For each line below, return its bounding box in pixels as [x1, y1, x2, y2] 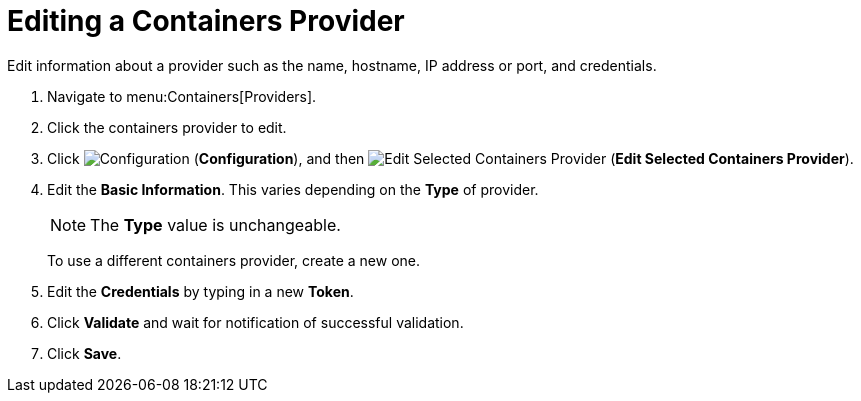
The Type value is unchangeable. [90, 214, 341, 235]
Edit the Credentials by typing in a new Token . [47, 282, 354, 300]
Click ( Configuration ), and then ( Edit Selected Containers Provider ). [47, 149, 854, 167]
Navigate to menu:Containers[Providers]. [47, 87, 317, 105]
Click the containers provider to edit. [47, 118, 287, 136]
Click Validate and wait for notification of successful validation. [47, 313, 464, 331]
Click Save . [47, 344, 122, 362]
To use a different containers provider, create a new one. [47, 251, 421, 269]
